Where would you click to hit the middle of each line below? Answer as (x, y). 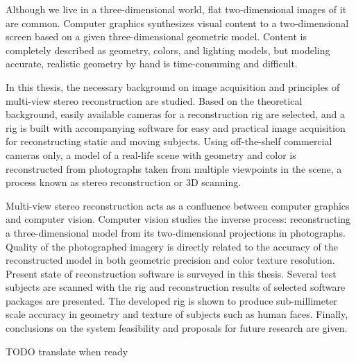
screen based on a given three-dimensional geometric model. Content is (156, 36)
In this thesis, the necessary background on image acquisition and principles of (173, 86)
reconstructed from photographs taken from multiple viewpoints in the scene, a (174, 168)
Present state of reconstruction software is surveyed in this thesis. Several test (171, 273)
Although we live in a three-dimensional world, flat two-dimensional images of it (176, 9)
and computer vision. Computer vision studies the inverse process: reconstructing (178, 219)
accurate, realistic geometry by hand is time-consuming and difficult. (152, 64)
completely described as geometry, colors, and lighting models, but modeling (168, 50)
